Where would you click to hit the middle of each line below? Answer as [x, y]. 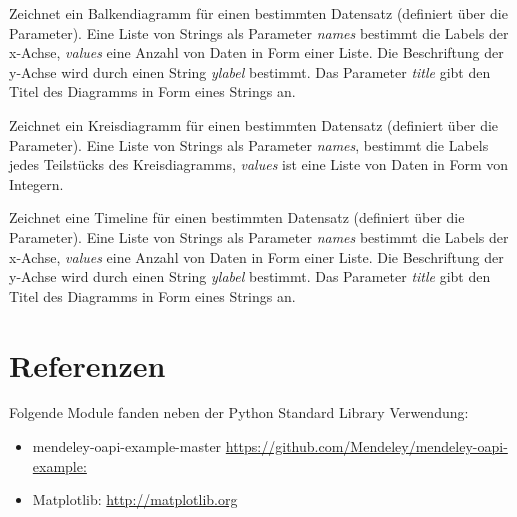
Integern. [36, 183]
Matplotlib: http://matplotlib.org [135, 499]
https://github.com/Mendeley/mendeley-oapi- [366, 446]
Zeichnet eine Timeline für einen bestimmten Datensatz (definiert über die [237, 217]
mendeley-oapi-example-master [127, 446]
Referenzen [87, 364]
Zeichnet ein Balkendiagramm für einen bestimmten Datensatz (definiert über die [258, 13]
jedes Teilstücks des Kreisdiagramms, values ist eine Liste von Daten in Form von [258, 164]
